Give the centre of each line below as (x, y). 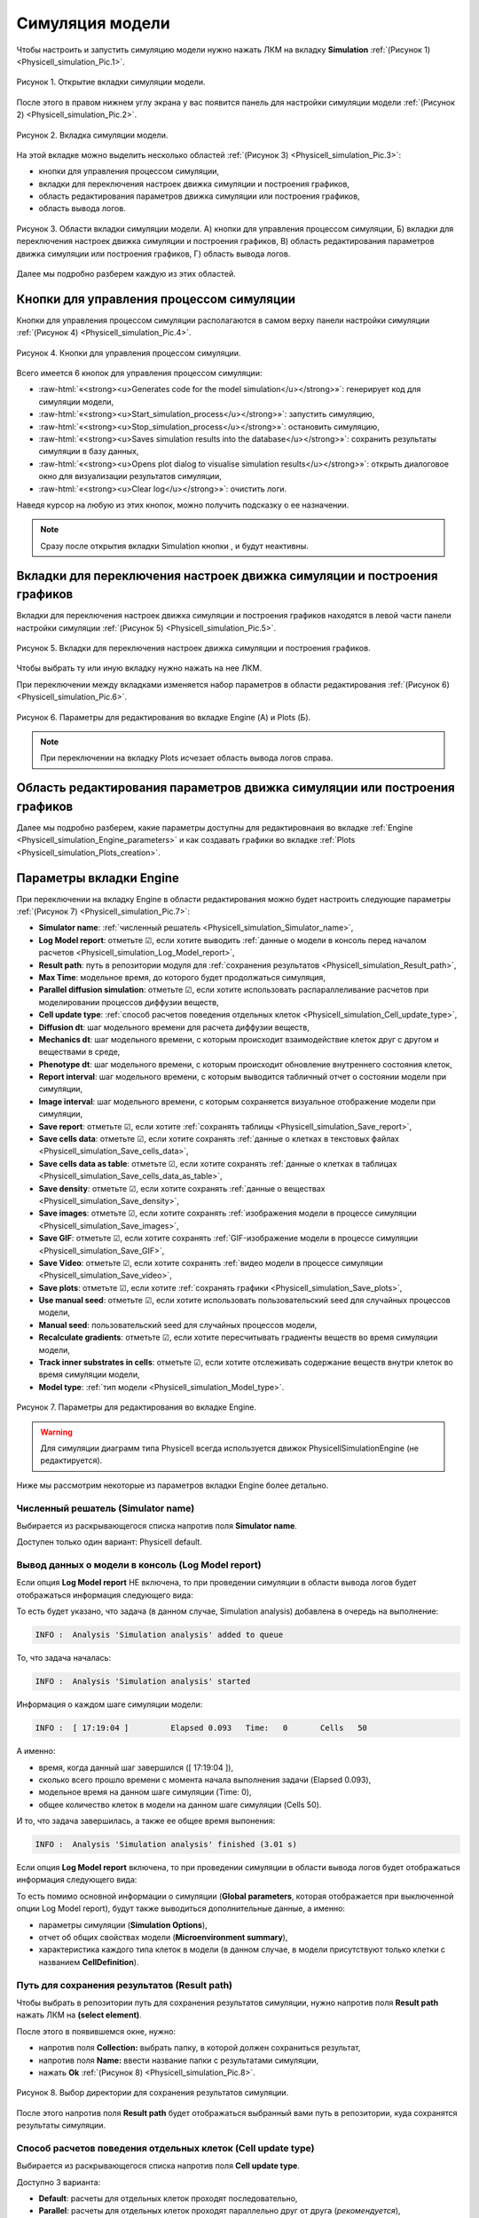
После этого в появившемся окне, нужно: (96, 2031)
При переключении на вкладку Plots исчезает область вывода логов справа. (187, 758)
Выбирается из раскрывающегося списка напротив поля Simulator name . (157, 1525)
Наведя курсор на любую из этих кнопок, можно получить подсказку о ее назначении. (183, 505)
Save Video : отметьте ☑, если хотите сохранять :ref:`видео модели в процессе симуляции (211, 1262)
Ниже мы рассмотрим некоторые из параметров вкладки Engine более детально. (173, 1485)
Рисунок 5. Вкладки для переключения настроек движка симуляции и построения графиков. (194, 649)
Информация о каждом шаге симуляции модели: (110, 1704)
